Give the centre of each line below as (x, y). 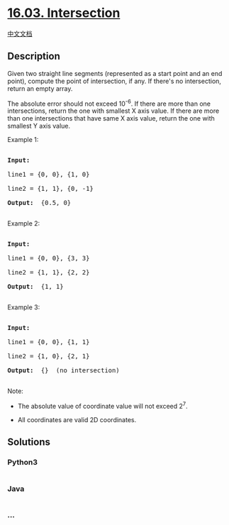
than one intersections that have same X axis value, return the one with (111, 118)
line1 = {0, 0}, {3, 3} (49, 258)
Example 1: (23, 140)
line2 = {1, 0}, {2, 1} (49, 357)
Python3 (22, 463)
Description (34, 56)
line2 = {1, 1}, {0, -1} (50, 189)
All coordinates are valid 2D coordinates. (77, 420)
